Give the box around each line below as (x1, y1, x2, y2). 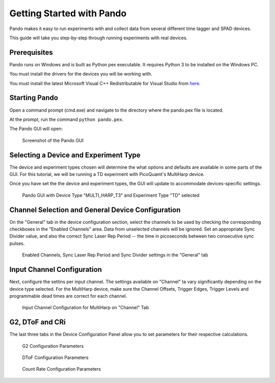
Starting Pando (9, 93, 59, 102)
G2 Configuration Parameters (22, 343, 84, 349)
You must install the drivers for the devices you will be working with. (9, 71, 153, 77)
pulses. (9, 240, 25, 246)
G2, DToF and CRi (9, 318, 66, 326)
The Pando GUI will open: (9, 125, 63, 132)
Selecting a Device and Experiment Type (9, 150, 141, 159)
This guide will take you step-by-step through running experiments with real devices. (9, 35, 188, 41)
